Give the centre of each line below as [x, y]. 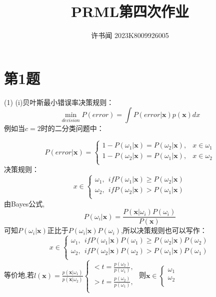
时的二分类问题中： [72, 128]
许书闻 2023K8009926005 [130, 35]
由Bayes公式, [24, 203]
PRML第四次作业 [130, 11]
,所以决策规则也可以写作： [164, 230]
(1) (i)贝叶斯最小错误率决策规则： [59, 102]
